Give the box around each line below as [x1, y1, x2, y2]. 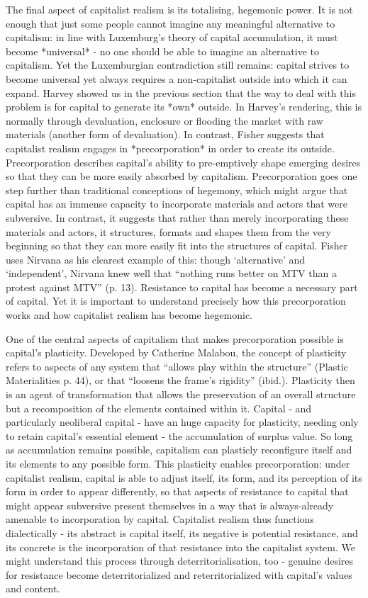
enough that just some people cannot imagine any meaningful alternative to [6, 16, 335, 30]
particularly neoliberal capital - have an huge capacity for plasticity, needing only [6, 414, 359, 429]
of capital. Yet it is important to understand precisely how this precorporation [6, 293, 346, 308]
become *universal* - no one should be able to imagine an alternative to [6, 43, 319, 58]
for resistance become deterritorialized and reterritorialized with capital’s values [6, 567, 352, 582]
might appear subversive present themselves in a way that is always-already [6, 497, 334, 512]
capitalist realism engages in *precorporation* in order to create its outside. [6, 140, 335, 155]
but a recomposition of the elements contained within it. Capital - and [6, 400, 312, 415]
